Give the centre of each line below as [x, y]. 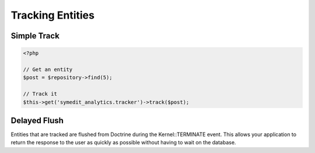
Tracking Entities [52, 15]
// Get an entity [48, 69]
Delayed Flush [37, 120]
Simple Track [35, 36]
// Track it [40, 94]
